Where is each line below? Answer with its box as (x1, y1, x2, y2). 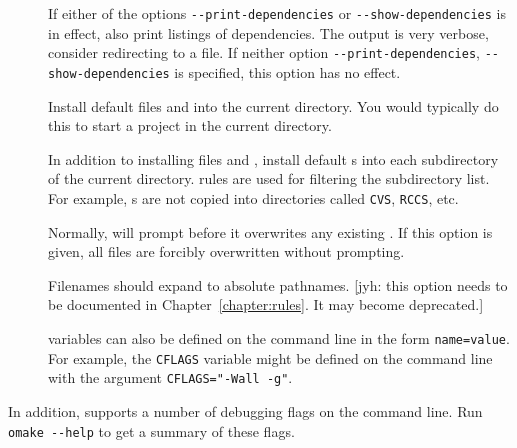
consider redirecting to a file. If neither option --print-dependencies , (48, 42, 481, 63)
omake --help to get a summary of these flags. (8, 420, 295, 441)
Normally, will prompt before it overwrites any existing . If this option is (48, 221, 493, 242)
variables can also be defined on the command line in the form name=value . (48, 327, 510, 348)
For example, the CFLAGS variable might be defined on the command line (48, 347, 493, 368)
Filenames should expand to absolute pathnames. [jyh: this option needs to (48, 274, 508, 295)
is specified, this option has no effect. (174, 61, 401, 82)
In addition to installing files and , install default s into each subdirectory (48, 148, 499, 169)
